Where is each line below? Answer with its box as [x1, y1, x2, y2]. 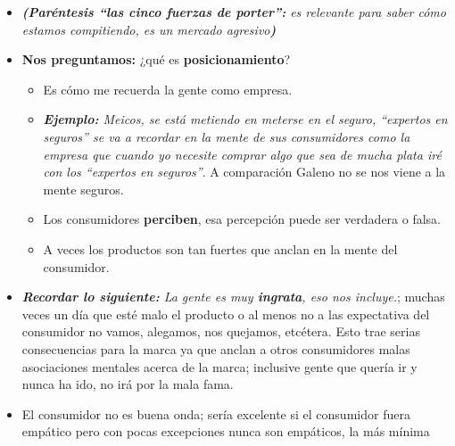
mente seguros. [43, 179, 124, 198]
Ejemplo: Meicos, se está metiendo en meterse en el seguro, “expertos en [43, 110, 448, 128]
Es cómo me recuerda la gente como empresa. [43, 79, 293, 98]
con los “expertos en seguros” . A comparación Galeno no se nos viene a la [43, 162, 446, 181]
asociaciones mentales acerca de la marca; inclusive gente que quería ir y [21, 357, 418, 376]
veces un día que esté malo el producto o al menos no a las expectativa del [21, 304, 430, 323]
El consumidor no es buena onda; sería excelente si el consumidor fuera [21, 404, 410, 423]
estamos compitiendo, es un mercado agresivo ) [21, 20, 277, 38]
